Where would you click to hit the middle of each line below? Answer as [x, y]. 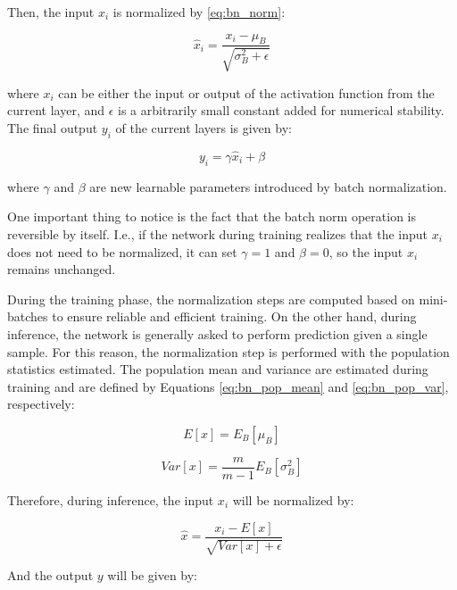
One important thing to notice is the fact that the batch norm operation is [212, 216]
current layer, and [56, 110]
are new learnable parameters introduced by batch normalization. [268, 186]
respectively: [41, 404]
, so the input [366, 251]
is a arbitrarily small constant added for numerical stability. [281, 110]
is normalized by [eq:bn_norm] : [199, 12]
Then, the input [51, 12]
